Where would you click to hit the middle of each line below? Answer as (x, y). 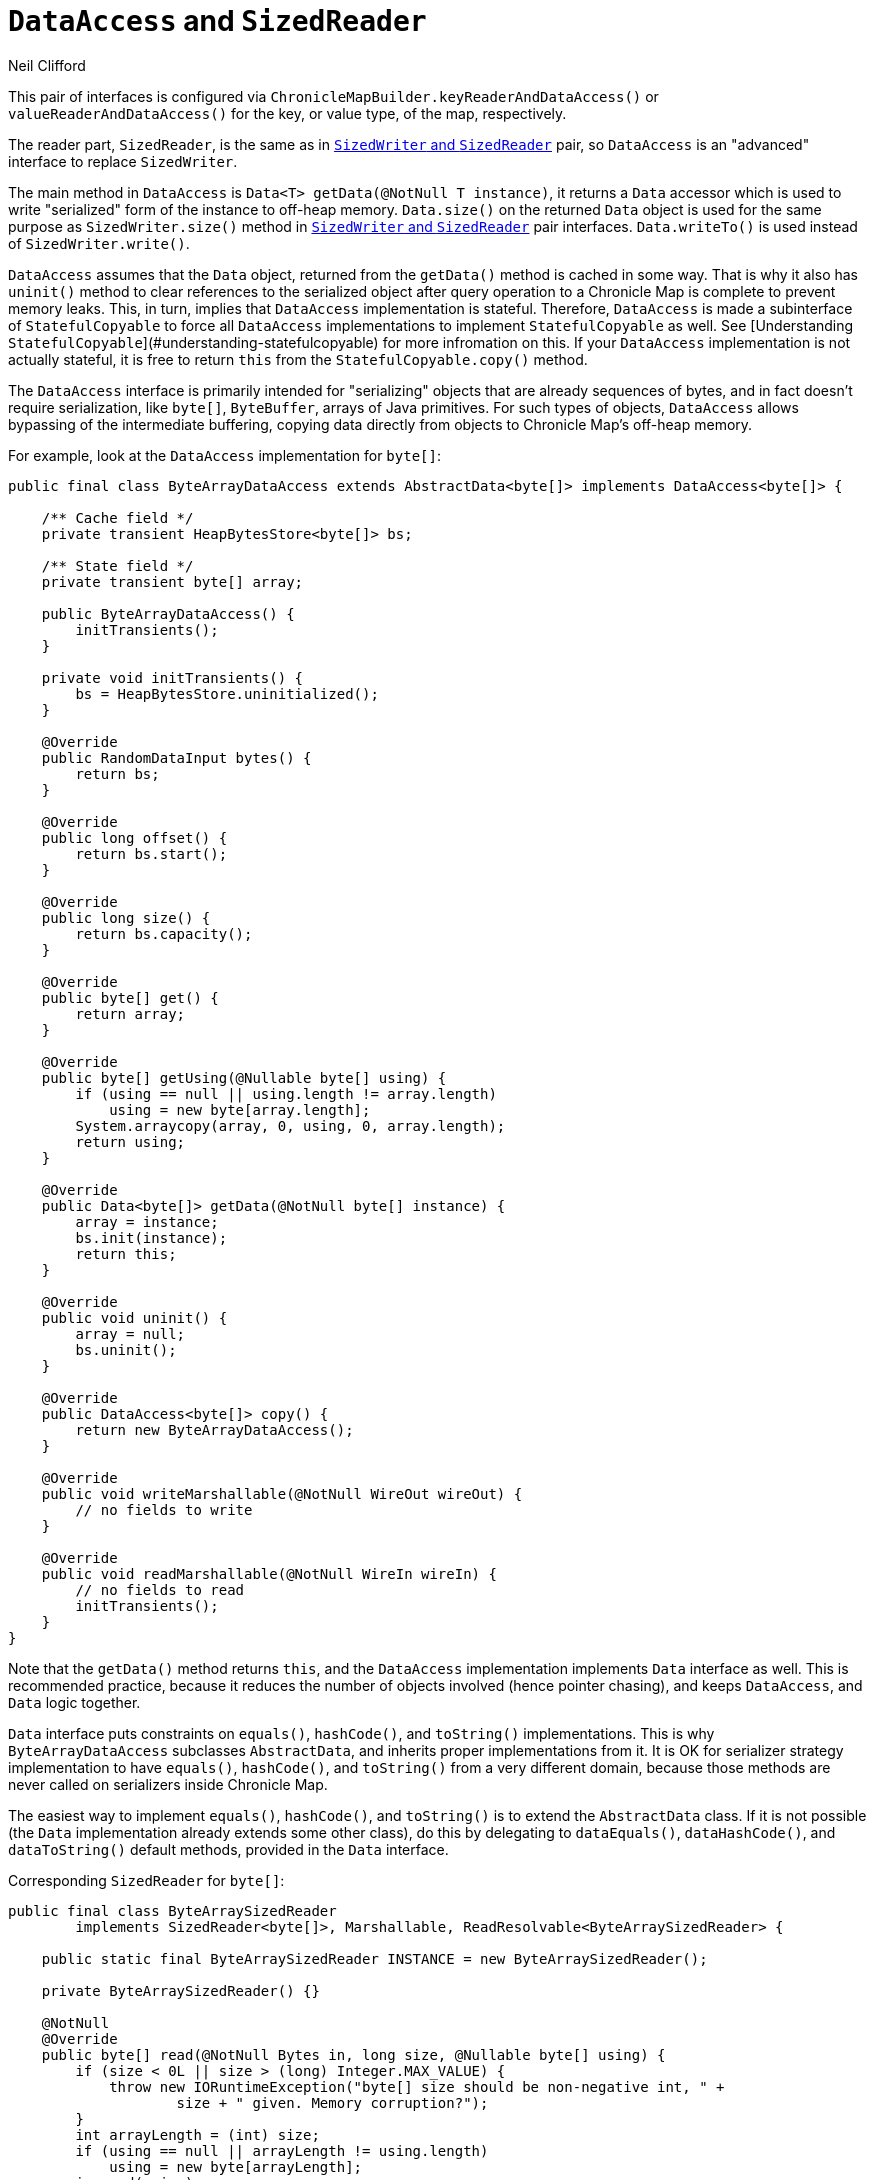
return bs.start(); (151, 853)
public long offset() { (134, 837)
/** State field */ (117, 565)
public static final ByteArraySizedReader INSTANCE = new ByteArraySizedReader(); (374, 1958)
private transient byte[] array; (172, 581)
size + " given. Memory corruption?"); (332, 2102)
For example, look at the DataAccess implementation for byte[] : (224, 455)
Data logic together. (74, 1702)
